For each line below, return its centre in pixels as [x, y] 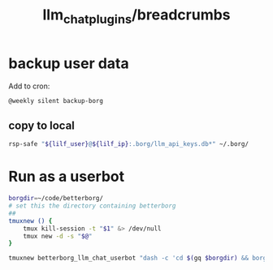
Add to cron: [29, 86]
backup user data [69, 63]
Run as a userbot [67, 177]
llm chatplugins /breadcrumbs [136, 16]
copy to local [42, 125]
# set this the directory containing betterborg [92, 206]
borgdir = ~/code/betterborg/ [56, 199]
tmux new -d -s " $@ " [58, 236]
